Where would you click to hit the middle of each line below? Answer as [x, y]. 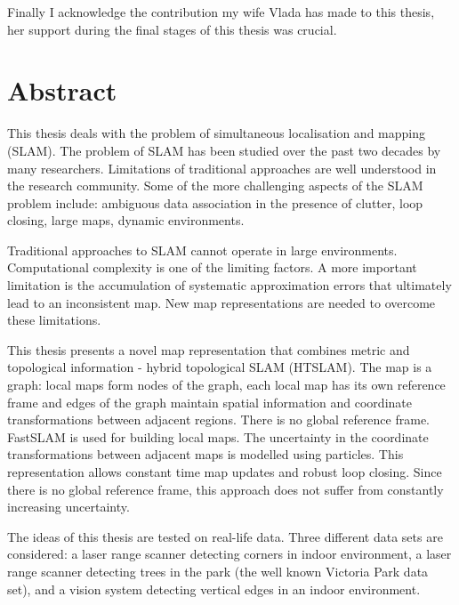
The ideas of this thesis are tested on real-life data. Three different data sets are [225, 536]
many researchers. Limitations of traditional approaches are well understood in [222, 168]
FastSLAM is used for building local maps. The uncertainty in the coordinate [218, 436]
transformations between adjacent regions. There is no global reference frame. [219, 419]
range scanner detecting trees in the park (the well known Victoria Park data [218, 571]
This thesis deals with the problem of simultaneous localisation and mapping [216, 133]
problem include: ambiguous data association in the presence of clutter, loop [215, 202]
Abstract [62, 90]
